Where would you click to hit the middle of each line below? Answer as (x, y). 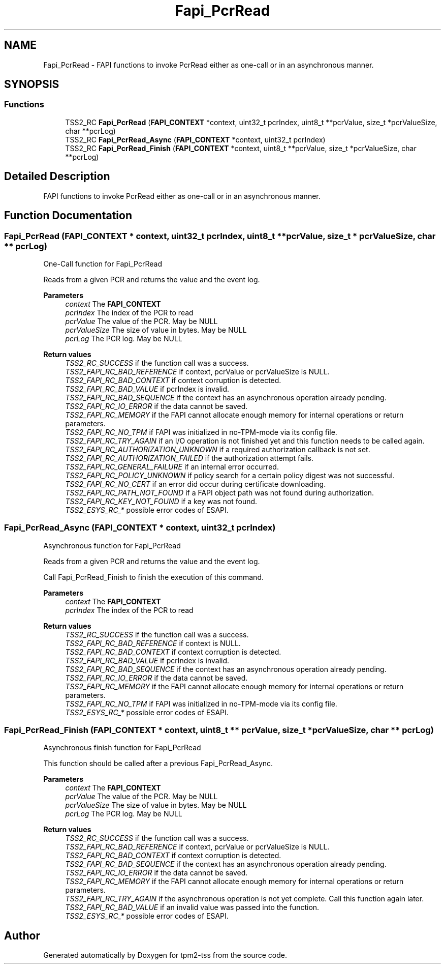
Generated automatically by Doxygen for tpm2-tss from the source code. (165, 955)
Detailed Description (57, 177)
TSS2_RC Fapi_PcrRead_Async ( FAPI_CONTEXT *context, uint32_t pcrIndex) (195, 139)
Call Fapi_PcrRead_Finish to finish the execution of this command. (153, 577)
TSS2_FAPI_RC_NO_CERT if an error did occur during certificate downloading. (196, 484)
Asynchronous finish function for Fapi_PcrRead (122, 748)
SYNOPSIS (32, 84)
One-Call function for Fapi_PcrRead (103, 263)
